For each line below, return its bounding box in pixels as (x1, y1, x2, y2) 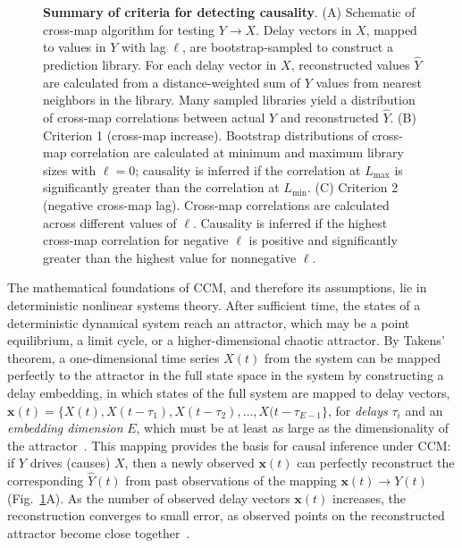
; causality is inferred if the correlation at (135, 160, 361, 179)
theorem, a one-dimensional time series (7, 348, 220, 367)
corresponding (7, 471, 84, 490)
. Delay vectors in (256, 20, 352, 38)
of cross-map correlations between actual (43, 108, 265, 126)
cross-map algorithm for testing (43, 20, 215, 38)
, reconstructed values (290, 55, 410, 73)
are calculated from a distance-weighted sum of (43, 72, 300, 91)
